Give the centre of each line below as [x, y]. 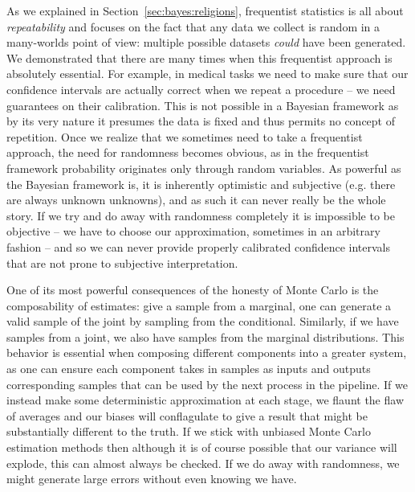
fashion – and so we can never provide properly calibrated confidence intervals [199, 246]
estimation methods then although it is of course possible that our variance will [202, 447]
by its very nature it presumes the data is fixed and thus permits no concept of [201, 121]
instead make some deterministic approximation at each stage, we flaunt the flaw [205, 400]
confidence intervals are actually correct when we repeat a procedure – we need [201, 89]
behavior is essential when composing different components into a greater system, [207, 353]
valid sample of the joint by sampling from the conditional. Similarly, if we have [203, 321]
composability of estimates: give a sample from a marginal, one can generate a [199, 305]
